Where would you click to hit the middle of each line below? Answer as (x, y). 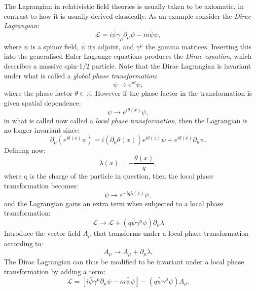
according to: (24, 243)
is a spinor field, (55, 46)
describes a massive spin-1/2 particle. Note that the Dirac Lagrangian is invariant (128, 65)
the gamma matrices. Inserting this (198, 46)
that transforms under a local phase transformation (171, 233)
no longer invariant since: (42, 130)
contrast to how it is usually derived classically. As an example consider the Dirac (128, 16)
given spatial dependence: (43, 102)
